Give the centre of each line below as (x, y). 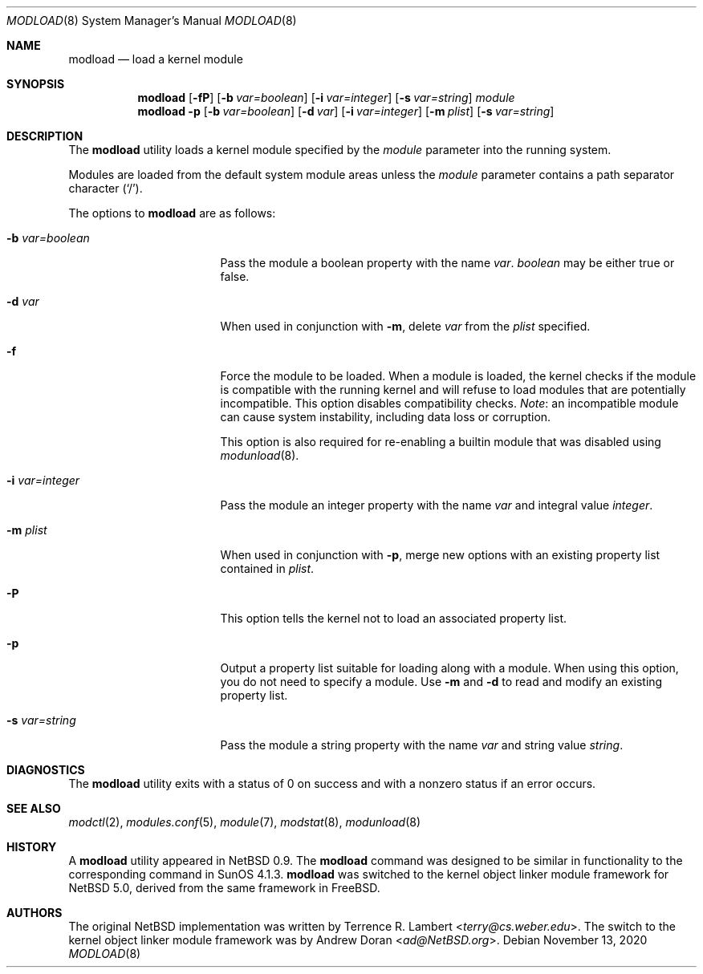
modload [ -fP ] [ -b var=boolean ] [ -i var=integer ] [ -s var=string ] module (326, 97)
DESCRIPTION (45, 136)
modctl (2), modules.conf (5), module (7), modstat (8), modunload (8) (245, 822)
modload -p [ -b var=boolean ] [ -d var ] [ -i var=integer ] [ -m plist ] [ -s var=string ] (346, 111)
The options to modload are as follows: (172, 213)
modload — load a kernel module (156, 59)
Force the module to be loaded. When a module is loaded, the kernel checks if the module (458, 376)
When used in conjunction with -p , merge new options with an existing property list (440, 555)
